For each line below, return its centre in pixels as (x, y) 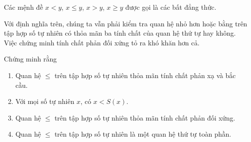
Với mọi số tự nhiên (45, 101)
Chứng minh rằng (30, 59)
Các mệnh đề (24, 7)
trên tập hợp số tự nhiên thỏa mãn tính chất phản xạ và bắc (145, 75)
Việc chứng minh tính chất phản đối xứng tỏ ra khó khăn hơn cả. (102, 42)
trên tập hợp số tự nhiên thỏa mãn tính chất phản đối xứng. (145, 117)
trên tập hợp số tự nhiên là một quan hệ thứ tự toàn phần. (143, 134)
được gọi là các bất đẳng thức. (171, 7)
